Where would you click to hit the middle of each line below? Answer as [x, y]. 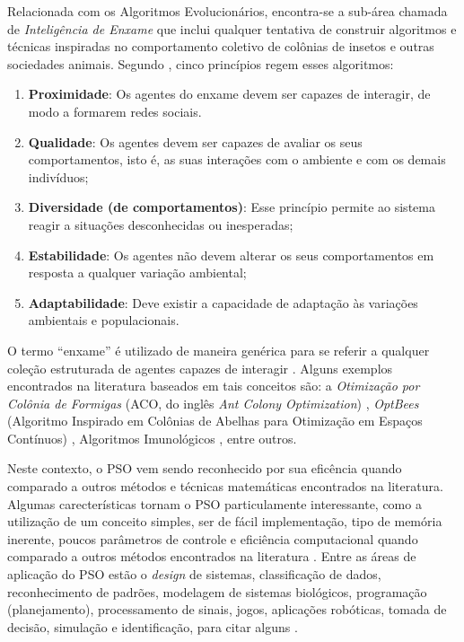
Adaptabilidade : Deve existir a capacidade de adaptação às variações [223, 302]
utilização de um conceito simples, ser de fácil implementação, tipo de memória [225, 521]
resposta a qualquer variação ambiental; [137, 273]
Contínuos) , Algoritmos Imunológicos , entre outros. [152, 438]
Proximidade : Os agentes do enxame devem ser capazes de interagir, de [229, 94]
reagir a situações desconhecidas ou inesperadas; [161, 224]
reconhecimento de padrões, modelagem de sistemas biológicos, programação [217, 591]
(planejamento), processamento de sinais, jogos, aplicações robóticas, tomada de [227, 609]
